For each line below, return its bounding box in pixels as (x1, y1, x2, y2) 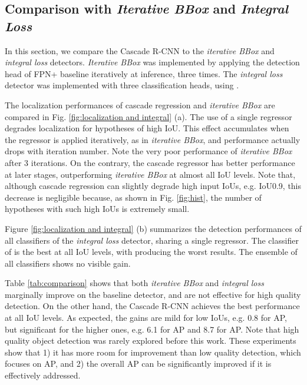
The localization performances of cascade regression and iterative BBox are (5, 98, 275, 111)
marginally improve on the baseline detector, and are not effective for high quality (5, 288, 301, 300)
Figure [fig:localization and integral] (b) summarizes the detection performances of (5, 222, 302, 234)
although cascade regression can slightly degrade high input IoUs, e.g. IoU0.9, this (5, 180, 302, 192)
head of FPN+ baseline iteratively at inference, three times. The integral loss (5, 67, 283, 79)
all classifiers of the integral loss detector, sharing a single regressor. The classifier (5, 234, 299, 246)
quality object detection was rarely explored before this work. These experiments (5, 334, 296, 347)
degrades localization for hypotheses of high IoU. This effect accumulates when (5, 122, 289, 134)
